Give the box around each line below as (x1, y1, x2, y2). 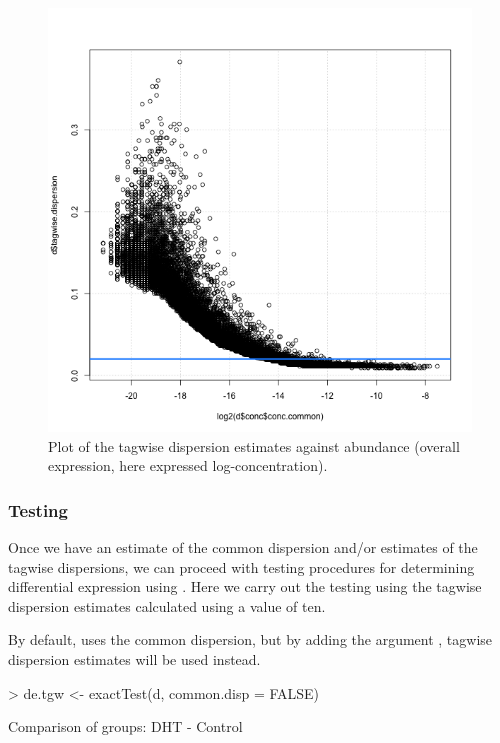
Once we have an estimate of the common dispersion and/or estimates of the (8, 537, 478, 557)
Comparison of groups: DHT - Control (8, 716, 243, 737)
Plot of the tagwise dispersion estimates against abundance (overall (48, 435, 460, 456)
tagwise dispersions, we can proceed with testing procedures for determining (8, 556, 475, 577)
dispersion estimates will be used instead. (8, 648, 261, 669)
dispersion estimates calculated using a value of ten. (8, 595, 326, 616)
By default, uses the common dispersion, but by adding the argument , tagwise (8, 629, 493, 650)
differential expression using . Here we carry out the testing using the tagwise (8, 576, 482, 597)
